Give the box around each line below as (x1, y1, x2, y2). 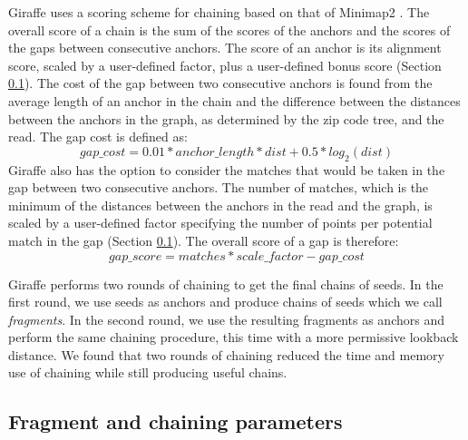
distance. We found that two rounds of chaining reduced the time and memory (8, 345, 444, 364)
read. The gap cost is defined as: (8, 127, 188, 146)
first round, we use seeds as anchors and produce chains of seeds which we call (8, 292, 443, 311)
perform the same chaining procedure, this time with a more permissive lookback (8, 328, 459, 347)
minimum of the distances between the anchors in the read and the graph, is (8, 195, 433, 214)
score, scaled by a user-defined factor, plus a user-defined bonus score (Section (8, 55, 442, 74)
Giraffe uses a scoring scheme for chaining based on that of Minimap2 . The (8, 3, 430, 21)
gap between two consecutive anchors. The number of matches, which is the (8, 178, 429, 197)
